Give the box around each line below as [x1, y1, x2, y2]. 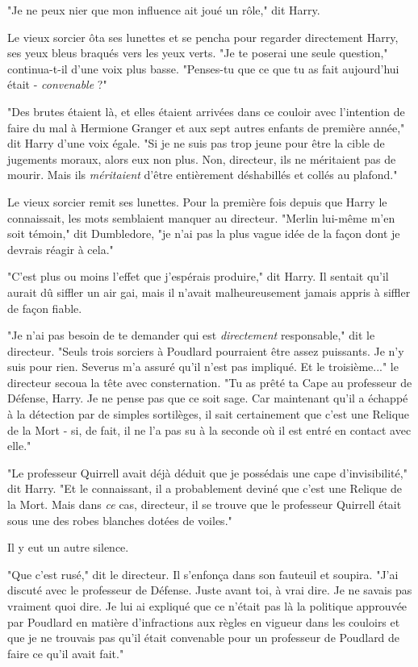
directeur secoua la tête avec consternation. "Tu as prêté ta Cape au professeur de [7, 373, 412, 390]
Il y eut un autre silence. [7, 539, 129, 556]
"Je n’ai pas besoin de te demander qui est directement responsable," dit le [7, 327, 375, 344]
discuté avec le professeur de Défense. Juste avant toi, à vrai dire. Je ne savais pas [7, 582, 412, 598]
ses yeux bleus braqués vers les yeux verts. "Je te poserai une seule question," [7, 44, 388, 61]
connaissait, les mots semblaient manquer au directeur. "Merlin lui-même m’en [7, 209, 395, 226]
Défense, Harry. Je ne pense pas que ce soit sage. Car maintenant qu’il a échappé [7, 390, 408, 406]
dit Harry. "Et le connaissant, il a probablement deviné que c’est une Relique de [7, 480, 402, 497]
